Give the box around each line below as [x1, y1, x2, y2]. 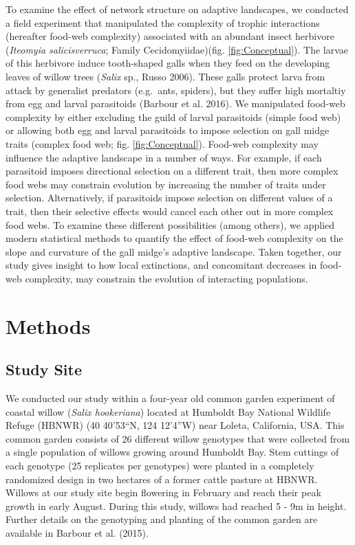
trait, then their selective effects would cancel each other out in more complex [6, 203, 334, 218]
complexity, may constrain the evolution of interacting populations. [25, 271, 308, 285]
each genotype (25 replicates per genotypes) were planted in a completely [6, 458, 314, 473]
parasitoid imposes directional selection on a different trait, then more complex [6, 164, 338, 178]
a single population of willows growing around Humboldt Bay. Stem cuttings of [6, 445, 339, 459]
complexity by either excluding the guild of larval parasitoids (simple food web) [6, 109, 341, 124]
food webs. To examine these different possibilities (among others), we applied [6, 217, 335, 232]
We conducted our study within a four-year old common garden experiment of [6, 391, 335, 405]
